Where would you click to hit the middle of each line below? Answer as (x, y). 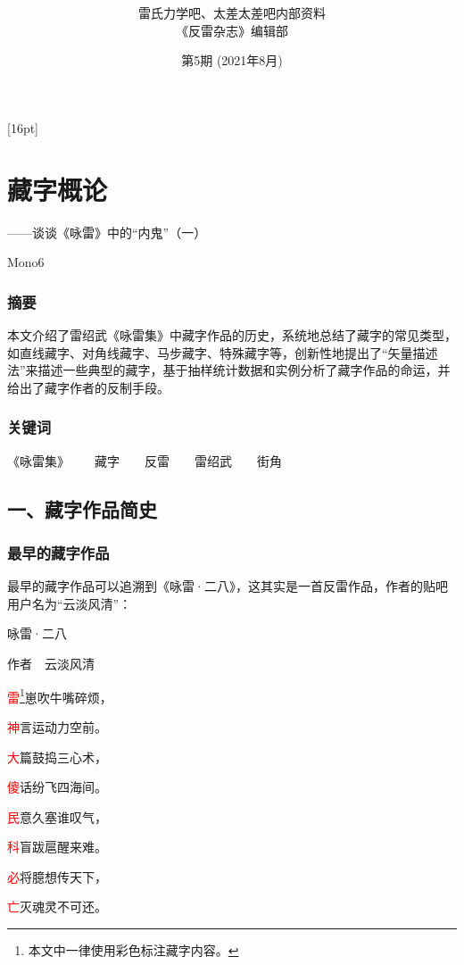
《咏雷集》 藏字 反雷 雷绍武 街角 (145, 460)
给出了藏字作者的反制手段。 (88, 387)
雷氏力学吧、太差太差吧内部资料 (232, 13)
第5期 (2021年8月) (232, 60)
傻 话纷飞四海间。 (57, 787)
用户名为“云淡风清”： (70, 603)
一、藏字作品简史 (82, 508)
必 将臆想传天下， (57, 876)
